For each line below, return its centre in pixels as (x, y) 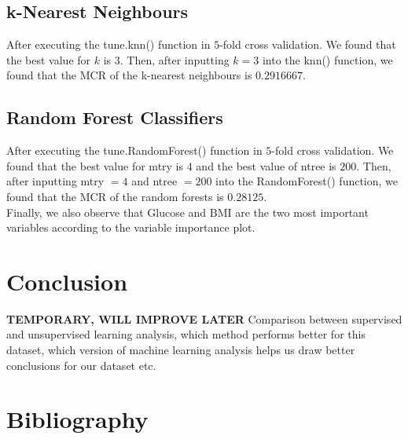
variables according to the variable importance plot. (131, 227)
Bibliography (77, 419)
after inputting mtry (55, 181)
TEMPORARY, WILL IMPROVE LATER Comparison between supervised (204, 318)
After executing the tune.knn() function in (108, 44)
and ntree (154, 181)
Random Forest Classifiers (115, 117)
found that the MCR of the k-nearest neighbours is (129, 75)
